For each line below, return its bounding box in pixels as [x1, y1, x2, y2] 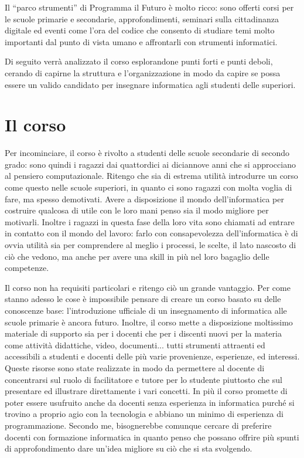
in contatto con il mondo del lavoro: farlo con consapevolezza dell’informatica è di [5, 227, 298, 239]
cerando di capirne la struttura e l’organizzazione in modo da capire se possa [5, 66, 281, 79]
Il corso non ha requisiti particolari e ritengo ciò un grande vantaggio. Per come [5, 281, 291, 293]
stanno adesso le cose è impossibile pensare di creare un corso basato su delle [5, 293, 281, 305]
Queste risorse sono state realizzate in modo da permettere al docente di [5, 361, 265, 374]
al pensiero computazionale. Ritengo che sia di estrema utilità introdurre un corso [5, 169, 298, 182]
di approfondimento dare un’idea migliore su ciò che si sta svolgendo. [5, 442, 252, 454]
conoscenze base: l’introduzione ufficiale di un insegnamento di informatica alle [5, 304, 287, 316]
